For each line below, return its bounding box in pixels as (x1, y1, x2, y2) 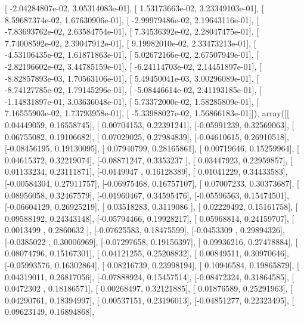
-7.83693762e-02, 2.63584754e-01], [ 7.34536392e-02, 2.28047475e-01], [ (5, 25, 259, 38)
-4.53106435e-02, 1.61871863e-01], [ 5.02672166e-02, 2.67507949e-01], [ (5, 48, 259, 61)
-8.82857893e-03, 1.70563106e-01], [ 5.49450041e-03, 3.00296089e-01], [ (5, 72, 259, 84)
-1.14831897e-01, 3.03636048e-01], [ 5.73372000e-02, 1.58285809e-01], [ (5, 95, 259, 107)
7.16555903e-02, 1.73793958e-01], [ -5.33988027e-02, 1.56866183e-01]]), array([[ (5, 107, 289, 119)
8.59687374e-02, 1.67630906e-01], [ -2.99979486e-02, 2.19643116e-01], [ (5, 13, 259, 26)
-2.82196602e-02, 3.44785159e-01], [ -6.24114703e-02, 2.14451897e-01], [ (5, 60, 262, 72)
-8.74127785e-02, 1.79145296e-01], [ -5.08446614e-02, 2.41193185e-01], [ (5, 83, 262, 96)
